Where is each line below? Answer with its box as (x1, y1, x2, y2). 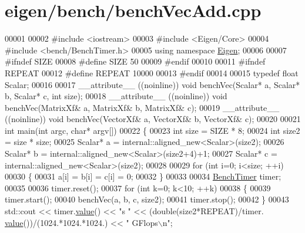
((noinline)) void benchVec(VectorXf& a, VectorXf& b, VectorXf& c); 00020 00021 (5, 113, 301, 125)
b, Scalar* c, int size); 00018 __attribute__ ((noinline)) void (5, 90, 227, 102)
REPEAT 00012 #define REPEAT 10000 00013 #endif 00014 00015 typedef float (5, 66, 299, 79)
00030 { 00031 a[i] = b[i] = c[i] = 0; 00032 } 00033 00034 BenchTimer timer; (5, 170, 281, 183)
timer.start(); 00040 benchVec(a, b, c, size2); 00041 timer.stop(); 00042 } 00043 (5, 193, 289, 205)
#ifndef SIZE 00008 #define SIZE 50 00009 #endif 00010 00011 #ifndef (5, 55, 266, 67)
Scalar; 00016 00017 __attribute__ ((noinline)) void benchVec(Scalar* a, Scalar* (5, 78, 300, 90)
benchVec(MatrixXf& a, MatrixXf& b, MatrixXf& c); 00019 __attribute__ (5, 101, 280, 113)
